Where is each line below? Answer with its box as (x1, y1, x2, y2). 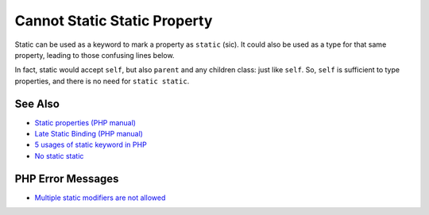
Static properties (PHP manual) (34, 117, 137, 127)
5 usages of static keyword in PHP (34, 140, 147, 150)
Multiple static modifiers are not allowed (34, 193, 166, 202)
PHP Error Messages (14, 171, 119, 186)
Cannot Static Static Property (14, 12, 213, 29)
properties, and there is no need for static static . (14, 76, 190, 86)
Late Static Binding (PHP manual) (34, 129, 143, 139)
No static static (34, 151, 84, 160)
